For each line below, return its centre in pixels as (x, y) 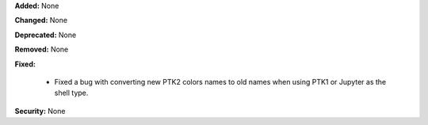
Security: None (40, 111)
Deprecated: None (46, 35)
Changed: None (41, 21)
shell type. (71, 93)
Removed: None (42, 49)
